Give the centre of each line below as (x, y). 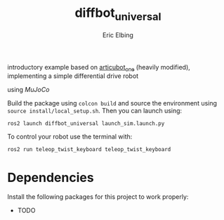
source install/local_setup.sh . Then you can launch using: (95, 111)
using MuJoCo (28, 90)
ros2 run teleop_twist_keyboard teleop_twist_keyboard (89, 150)
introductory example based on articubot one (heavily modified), (99, 68)
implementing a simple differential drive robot (73, 76)
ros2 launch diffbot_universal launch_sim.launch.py (86, 124)
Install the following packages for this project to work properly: (98, 197)
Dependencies (51, 177)
